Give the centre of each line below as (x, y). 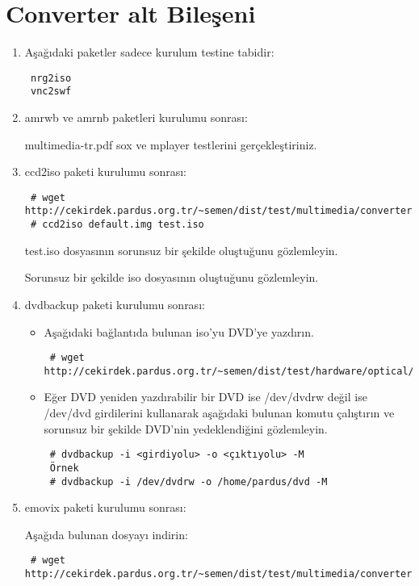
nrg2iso (51, 78)
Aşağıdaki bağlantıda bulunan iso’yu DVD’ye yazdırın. (179, 331)
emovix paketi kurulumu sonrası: (105, 507)
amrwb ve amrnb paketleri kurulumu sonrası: (136, 117)
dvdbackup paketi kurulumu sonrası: (115, 304)
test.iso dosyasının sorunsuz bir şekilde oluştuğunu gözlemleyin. (181, 250)
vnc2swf (51, 92)
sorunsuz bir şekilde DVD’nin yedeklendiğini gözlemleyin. (186, 428)
